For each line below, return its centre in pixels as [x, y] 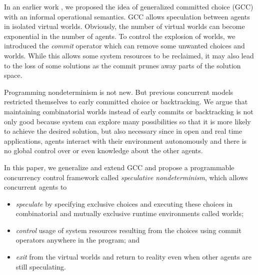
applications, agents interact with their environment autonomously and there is [125, 140]
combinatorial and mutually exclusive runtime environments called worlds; [129, 213]
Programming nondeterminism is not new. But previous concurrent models [119, 92]
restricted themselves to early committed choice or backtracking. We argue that [126, 102]
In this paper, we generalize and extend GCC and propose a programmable [119, 167]
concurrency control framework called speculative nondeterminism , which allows [126, 177]
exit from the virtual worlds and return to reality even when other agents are [133, 257]
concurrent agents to [35, 187]
